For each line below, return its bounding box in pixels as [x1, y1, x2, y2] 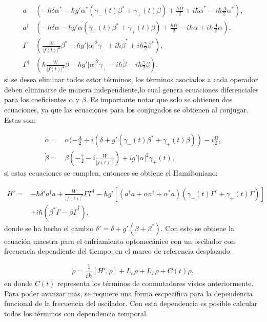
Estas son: [4, 114, 36, 125]
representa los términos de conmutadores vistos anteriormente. [57, 278, 254, 289]
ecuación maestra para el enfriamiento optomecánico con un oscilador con [4, 235, 235, 246]
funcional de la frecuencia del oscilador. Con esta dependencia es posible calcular [4, 298, 258, 309]
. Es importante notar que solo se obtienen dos [86, 94, 233, 105]
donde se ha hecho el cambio [4, 222, 94, 233]
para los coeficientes [4, 94, 67, 105]
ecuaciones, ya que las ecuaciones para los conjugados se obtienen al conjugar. [4, 104, 249, 115]
